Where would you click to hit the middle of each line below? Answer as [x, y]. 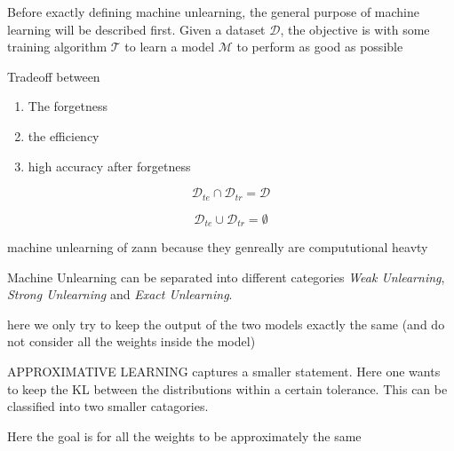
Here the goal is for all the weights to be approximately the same [184, 435]
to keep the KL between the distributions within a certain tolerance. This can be [227, 388]
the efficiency [64, 135]
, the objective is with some [355, 29]
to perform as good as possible [320, 47]
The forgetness [68, 106]
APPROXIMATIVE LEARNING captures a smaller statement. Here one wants [224, 372]
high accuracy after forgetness [109, 166]
